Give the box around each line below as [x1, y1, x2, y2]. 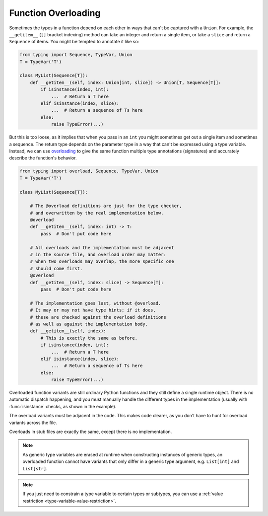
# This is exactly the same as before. [40, 335, 137, 341]
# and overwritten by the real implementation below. [30, 210, 164, 216]
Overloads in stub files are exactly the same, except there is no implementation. [9, 429, 172, 435]
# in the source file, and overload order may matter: [30, 252, 166, 258]
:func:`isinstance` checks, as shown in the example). [9, 403, 117, 409]
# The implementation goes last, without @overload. [30, 300, 161, 306]
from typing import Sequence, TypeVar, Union [19, 52, 133, 58]
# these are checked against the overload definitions [30, 314, 166, 320]
